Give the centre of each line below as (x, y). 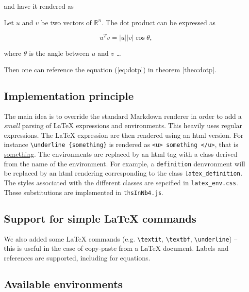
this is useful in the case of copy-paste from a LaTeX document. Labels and (116, 248)
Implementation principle (69, 95)
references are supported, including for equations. (77, 257)
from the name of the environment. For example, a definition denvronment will (125, 163)
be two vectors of (66, 22)
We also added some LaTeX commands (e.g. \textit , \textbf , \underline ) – (121, 238)
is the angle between (59, 53)
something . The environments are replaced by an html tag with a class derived (121, 154)
